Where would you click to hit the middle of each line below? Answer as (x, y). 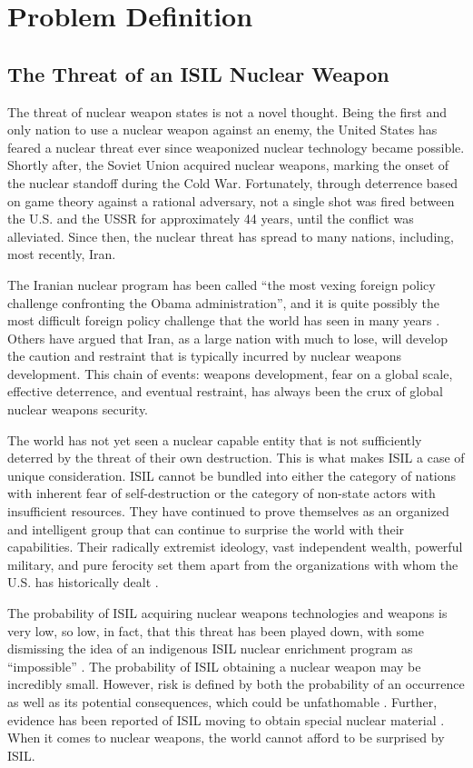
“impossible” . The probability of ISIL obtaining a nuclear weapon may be (214, 666)
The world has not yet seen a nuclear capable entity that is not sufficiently (215, 439)
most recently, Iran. (62, 254)
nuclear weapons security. (78, 409)
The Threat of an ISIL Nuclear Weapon (198, 73)
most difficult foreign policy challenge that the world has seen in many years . (224, 320)
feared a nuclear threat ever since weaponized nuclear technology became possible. (236, 147)
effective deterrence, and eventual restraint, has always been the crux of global (225, 391)
